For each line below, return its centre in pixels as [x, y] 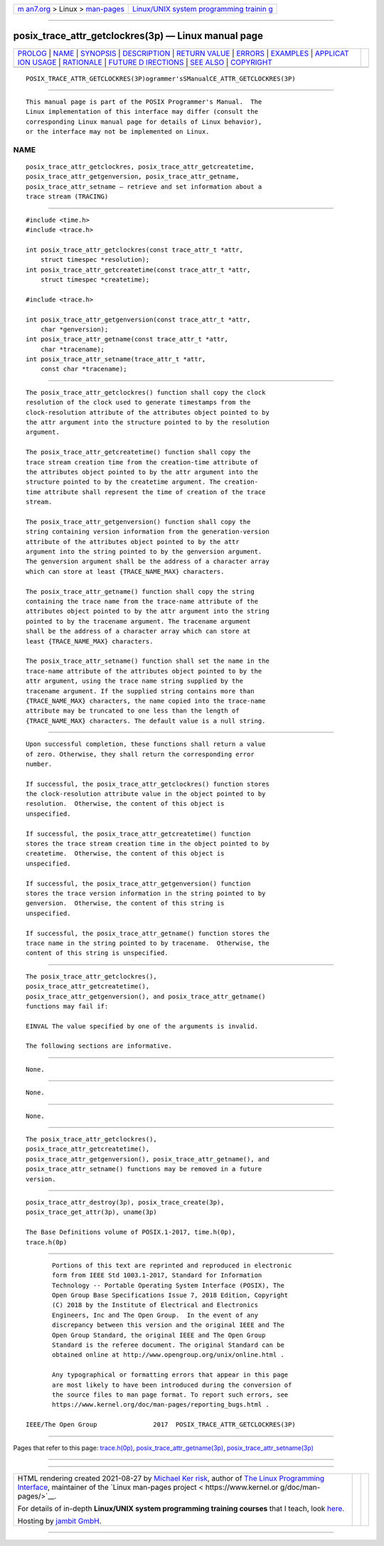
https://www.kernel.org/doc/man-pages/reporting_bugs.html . [161, 1405]
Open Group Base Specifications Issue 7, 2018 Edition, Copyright [170, 1295]
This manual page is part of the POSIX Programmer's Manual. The [144, 102]
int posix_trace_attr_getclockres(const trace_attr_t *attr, [134, 250]
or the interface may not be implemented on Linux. [118, 132]
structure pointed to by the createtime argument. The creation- [142, 482]
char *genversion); [74, 329]
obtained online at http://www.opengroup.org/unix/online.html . [168, 1355]
